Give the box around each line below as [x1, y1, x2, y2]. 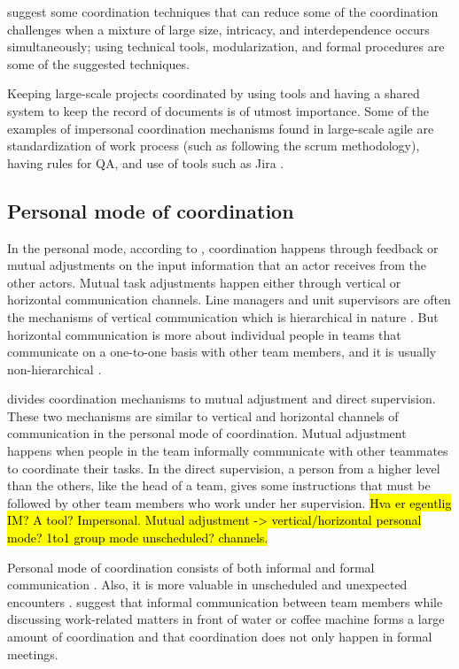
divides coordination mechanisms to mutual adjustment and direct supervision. [7, 389, 436, 408]
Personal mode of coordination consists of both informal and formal [7, 557, 375, 576]
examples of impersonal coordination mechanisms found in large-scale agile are [7, 119, 434, 137]
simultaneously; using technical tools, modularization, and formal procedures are [7, 37, 445, 56]
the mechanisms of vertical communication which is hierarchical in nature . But [7, 307, 439, 326]
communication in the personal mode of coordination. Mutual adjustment [7, 424, 407, 442]
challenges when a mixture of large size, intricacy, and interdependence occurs [7, 19, 430, 38]
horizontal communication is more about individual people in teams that [7, 325, 401, 343]
